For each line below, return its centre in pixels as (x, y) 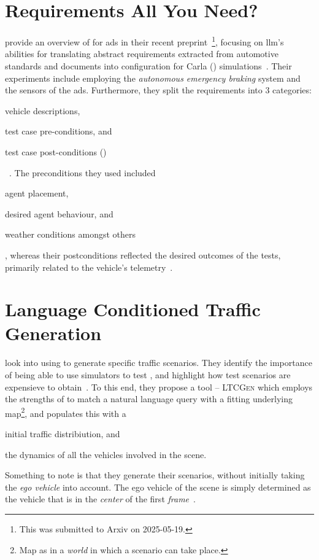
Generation (53, 333)
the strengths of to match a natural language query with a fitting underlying (149, 399)
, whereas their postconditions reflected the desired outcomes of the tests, (143, 255)
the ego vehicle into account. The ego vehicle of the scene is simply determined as (158, 487)
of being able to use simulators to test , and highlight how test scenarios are (148, 375)
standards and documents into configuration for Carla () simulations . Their (148, 65)
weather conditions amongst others (71, 234)
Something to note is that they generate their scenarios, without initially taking (155, 475)
